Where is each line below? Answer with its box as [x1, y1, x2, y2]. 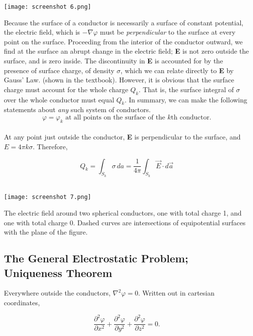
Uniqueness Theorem [4, 265, 113, 280]
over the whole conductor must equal [4, 94, 115, 104]
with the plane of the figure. [4, 227, 88, 237]
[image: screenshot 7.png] [4, 194, 91, 201]
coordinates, [4, 297, 40, 307]
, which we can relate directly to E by [120, 65, 234, 75]
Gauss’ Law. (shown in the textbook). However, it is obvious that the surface [4, 75, 234, 85]
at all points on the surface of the [65, 114, 165, 121]
